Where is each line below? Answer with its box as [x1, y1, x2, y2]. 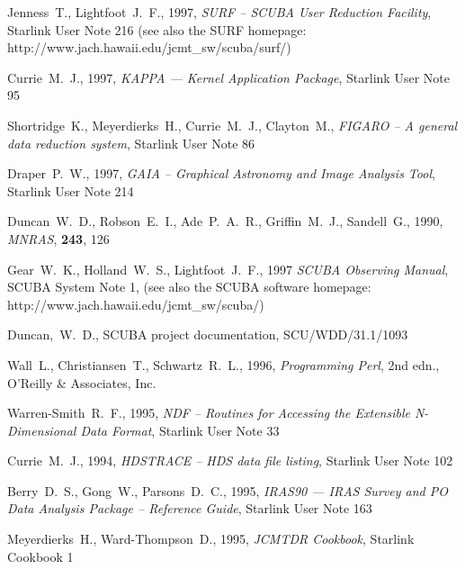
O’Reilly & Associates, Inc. [7, 373, 156, 392]
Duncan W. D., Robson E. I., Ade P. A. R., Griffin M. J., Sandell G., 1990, [7, 212, 443, 230]
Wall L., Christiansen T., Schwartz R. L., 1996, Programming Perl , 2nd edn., [7, 355, 440, 374]
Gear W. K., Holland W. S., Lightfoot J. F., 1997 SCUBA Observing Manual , [7, 259, 449, 278]
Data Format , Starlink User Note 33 [80, 420, 280, 439]
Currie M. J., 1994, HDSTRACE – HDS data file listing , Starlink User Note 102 [7, 451, 453, 470]
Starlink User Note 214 [7, 181, 134, 200]
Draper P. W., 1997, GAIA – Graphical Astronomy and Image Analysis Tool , [7, 164, 435, 183]
